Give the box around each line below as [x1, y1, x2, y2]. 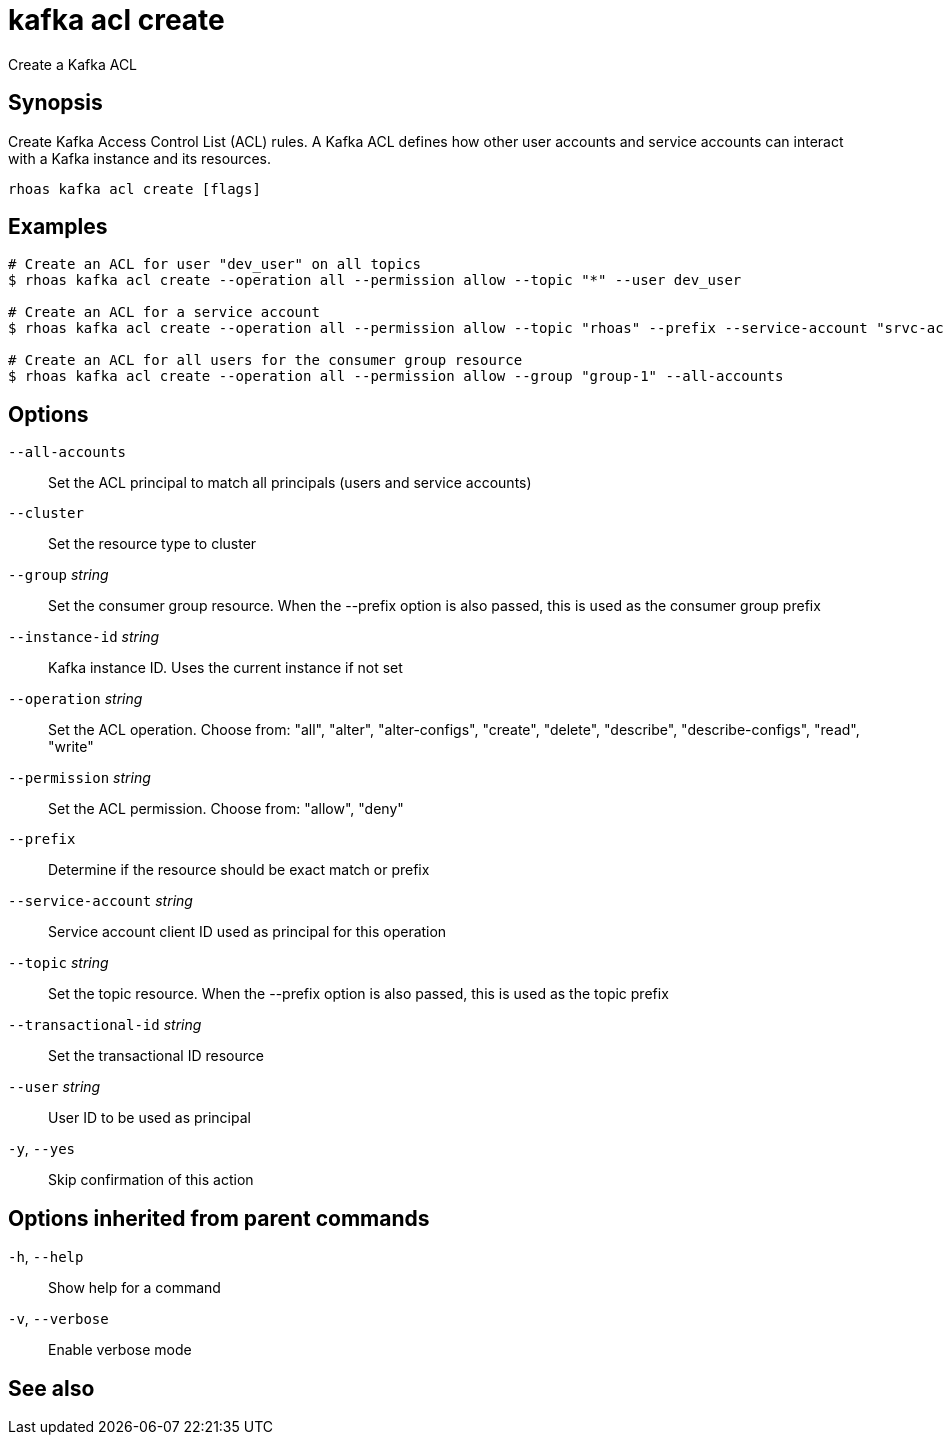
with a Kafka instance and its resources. [8, 149, 271, 167]
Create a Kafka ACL [8, 55, 138, 73]
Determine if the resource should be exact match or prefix [48, 861, 430, 879]
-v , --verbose [8, 1310, 109, 1328]
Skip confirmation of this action [48, 1171, 254, 1189]
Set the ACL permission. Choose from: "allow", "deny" [48, 800, 404, 818]
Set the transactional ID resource [48, 1047, 264, 1065]
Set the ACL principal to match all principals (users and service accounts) [48, 474, 532, 492]
